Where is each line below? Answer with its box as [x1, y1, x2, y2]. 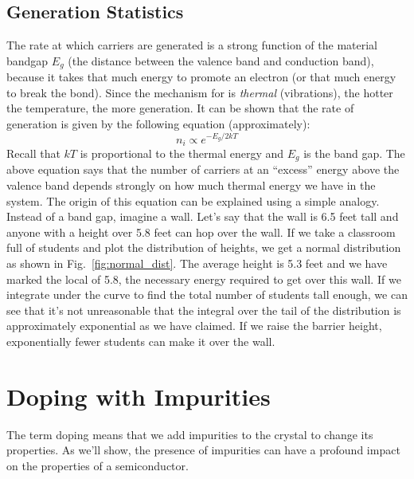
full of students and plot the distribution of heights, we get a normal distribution [6, 239, 401, 256]
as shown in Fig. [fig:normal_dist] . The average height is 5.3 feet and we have [6, 255, 388, 271]
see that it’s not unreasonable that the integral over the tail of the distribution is [6, 301, 401, 318]
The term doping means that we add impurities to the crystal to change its [6, 426, 373, 442]
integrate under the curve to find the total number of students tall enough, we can [6, 286, 408, 303]
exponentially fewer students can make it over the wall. [6, 332, 275, 349]
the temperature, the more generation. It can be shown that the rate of [6, 100, 354, 116]
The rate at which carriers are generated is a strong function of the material [6, 37, 378, 53]
